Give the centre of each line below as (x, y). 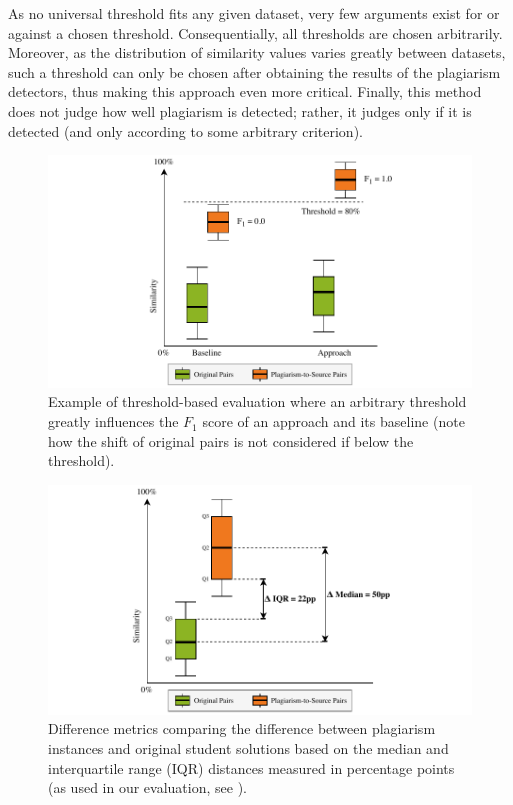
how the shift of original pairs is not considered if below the (231, 440)
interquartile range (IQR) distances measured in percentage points (251, 767)
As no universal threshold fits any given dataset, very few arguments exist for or (254, 13)
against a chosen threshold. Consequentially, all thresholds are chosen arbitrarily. (255, 32)
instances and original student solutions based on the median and (248, 747)
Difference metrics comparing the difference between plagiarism (242, 728)
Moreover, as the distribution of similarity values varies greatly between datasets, (257, 52)
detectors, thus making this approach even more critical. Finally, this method (245, 91)
